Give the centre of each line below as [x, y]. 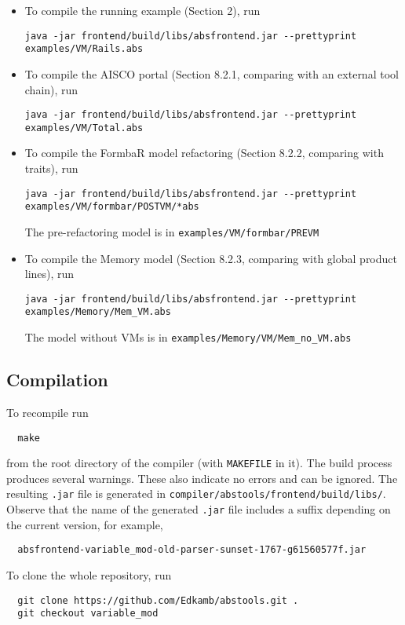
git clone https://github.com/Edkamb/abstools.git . [158, 600]
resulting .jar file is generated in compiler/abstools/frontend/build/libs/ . [196, 493]
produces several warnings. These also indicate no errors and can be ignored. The [202, 478]
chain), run [51, 89]
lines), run [49, 274]
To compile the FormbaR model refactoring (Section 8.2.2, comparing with [204, 153]
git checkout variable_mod [88, 614]
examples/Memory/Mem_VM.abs [98, 312]
